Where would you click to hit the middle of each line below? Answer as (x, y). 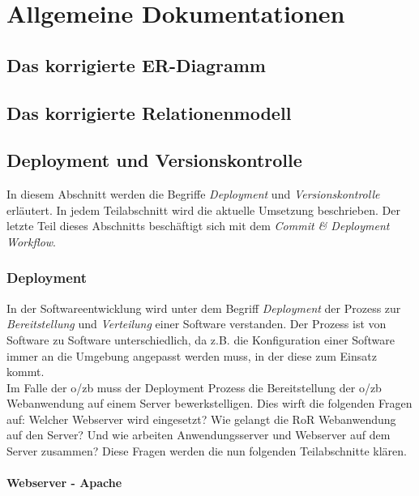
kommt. (26, 372)
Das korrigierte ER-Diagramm (136, 64)
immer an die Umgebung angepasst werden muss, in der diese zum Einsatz (192, 355)
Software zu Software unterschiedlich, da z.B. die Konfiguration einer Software (201, 339)
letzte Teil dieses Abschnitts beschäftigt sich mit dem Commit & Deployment (198, 226)
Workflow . (31, 241)
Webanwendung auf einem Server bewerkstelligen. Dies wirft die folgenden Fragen (209, 403)
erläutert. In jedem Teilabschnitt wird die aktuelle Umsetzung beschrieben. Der (203, 210)
